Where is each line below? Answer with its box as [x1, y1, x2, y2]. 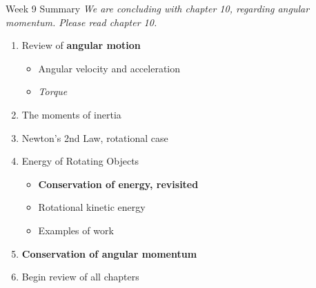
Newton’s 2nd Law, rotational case [21, 130, 168, 145]
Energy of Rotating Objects [21, 154, 139, 168]
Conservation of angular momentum [21, 246, 197, 260]
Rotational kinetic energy [38, 200, 146, 214]
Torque [38, 84, 68, 99]
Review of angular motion [21, 38, 141, 52]
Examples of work [38, 223, 114, 237]
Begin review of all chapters [21, 269, 139, 284]
